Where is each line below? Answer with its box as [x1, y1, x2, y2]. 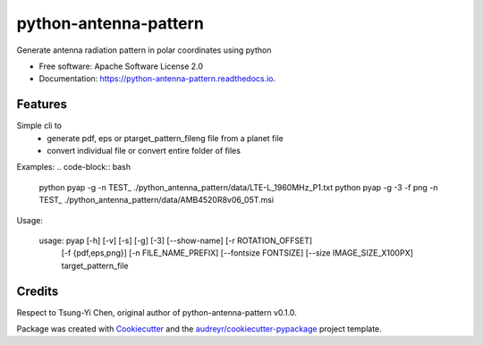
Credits [16, 283, 59, 299]
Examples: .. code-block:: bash [16, 162, 131, 172]
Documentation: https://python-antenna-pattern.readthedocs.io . [38, 73, 276, 84]
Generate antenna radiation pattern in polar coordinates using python [16, 45, 272, 55]
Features [16, 97, 67, 112]
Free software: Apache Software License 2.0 [38, 61, 204, 72]
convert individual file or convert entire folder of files [47, 146, 241, 156]
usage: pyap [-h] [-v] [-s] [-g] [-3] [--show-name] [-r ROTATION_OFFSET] [38, 235, 313, 246]
